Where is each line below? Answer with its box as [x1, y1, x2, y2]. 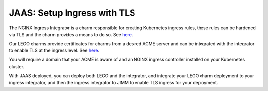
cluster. [9, 63, 25, 69]
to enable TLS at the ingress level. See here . [9, 47, 99, 53]
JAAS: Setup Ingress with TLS [9, 7, 135, 18]
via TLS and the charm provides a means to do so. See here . [9, 31, 133, 37]
